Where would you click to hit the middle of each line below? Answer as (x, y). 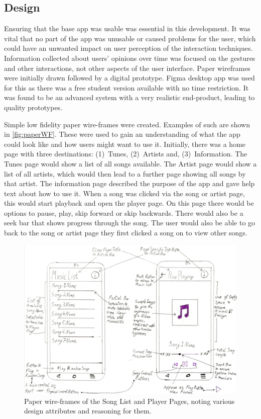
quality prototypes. (33, 107)
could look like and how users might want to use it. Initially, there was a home (125, 144)
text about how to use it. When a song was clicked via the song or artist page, (124, 193)
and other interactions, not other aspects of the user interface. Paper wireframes (127, 68)
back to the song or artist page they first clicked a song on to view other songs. (126, 233)
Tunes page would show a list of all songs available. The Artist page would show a (130, 163)
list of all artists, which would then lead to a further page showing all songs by (125, 173)
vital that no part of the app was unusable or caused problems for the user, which (130, 38)
